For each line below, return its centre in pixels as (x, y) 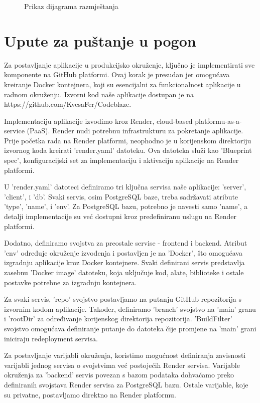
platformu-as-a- (218, 121)
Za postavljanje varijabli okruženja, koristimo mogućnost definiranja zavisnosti (125, 355)
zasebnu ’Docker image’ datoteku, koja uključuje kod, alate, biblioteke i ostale (124, 272)
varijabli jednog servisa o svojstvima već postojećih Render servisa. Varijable (122, 365)
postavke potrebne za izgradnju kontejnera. (71, 282)
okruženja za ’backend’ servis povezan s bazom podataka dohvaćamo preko (119, 375)
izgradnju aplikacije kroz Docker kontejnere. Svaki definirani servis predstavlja (124, 262)
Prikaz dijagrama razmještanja (71, 6)
